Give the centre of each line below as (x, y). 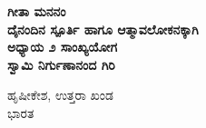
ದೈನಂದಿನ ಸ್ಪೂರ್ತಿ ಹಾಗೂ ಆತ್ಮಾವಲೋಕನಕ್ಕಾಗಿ (103, 29)
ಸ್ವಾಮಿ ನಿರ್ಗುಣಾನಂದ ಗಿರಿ (61, 64)
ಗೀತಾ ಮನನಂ (37, 11)
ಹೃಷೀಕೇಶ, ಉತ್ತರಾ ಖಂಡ (60, 95)
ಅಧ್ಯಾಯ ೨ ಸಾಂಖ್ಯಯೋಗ (63, 47)
